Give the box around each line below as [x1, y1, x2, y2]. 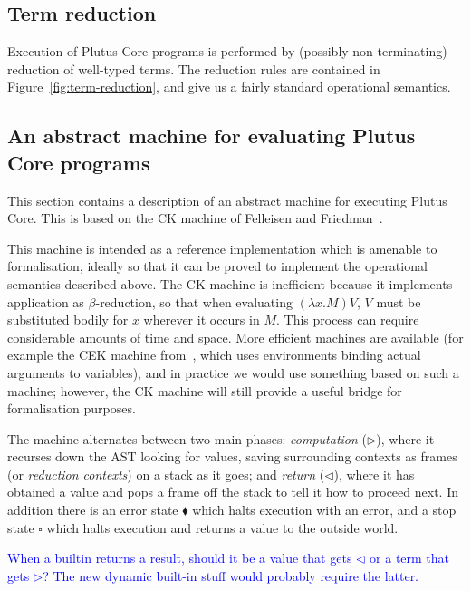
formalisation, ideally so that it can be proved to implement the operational [7, 257, 428, 276]
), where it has [333, 464, 415, 483]
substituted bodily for [7, 310, 129, 329]
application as [7, 292, 84, 311]
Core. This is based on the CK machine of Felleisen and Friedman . [7, 208, 383, 228]
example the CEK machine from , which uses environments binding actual [7, 345, 421, 364]
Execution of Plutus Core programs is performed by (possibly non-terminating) [7, 42, 447, 61]
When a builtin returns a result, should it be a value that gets [7, 548, 352, 567]
